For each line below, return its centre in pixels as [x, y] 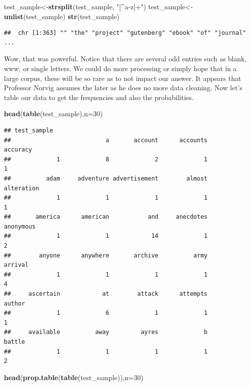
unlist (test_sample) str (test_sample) [62, 16]
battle [14, 342]
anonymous [20, 226]
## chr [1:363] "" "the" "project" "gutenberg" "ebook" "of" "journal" [125, 33]
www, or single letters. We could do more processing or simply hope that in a [120, 68]
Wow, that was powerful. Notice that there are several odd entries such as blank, [125, 59]
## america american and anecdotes [106, 217]
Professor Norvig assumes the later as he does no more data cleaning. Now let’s [123, 88]
